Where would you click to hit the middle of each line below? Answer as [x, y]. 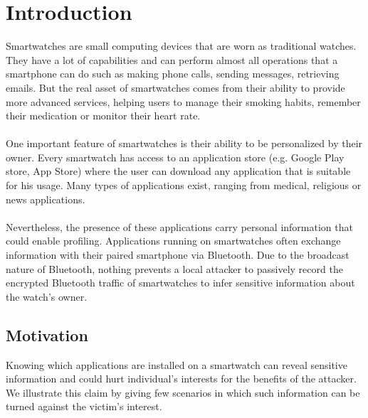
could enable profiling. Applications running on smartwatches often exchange [173, 241]
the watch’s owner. [47, 296]
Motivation [47, 334]
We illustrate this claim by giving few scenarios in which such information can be [183, 392]
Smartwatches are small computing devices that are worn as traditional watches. [181, 46]
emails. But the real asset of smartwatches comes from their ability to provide [175, 87]
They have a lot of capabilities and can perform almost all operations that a [172, 59]
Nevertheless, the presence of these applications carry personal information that [179, 226]
